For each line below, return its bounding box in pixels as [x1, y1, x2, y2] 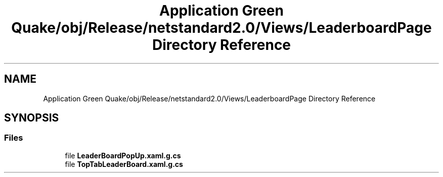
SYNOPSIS [4, 111, 59, 125]
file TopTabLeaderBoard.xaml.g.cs [65, 159, 183, 168]
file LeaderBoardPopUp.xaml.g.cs [65, 151, 181, 160]
